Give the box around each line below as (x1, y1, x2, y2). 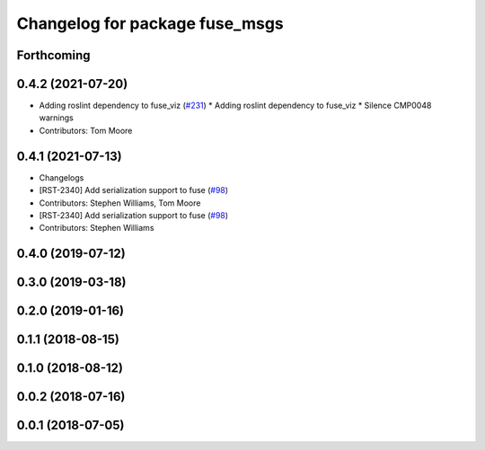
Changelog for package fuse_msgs (16, 13, 285, 33)
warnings (39, 112, 74, 123)
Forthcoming (16, 48, 91, 63)
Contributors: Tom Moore (39, 125, 133, 136)
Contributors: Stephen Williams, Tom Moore (39, 198, 201, 208)
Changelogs (39, 172, 84, 183)
